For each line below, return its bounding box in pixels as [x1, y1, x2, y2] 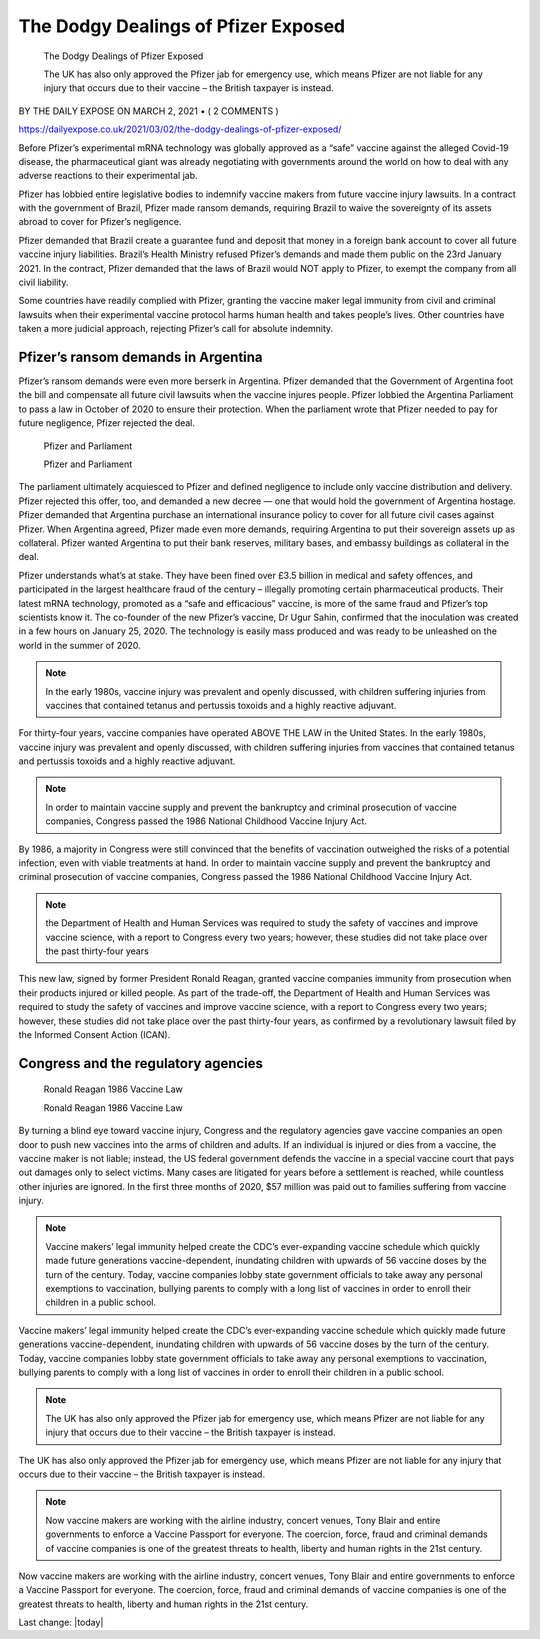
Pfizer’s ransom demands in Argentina [18, 349, 264, 365]
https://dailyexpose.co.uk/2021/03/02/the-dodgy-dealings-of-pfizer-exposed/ [18, 123, 342, 135]
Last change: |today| [18, 1616, 104, 1629]
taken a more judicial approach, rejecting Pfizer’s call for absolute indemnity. [18, 323, 334, 335]
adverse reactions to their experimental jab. [18, 170, 198, 182]
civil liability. [18, 276, 69, 289]
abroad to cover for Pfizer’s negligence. [18, 216, 182, 228]
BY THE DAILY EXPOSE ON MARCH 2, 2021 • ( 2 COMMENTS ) [18, 105, 279, 117]
